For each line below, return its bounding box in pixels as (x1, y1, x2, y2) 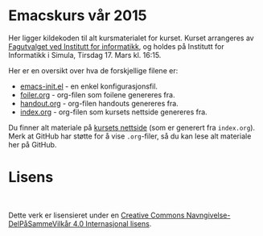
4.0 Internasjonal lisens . (72, 218, 152, 228)
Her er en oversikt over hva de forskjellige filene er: (8, 65, 179, 75)
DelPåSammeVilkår (8, 218, 72, 228)
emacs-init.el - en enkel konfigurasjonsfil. (19, 81, 158, 91)
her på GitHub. (8, 139, 57, 149)
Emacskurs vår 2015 (8, 6, 147, 25)
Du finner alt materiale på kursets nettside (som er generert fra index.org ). (8, 122, 256, 132)
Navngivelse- (186, 210, 231, 220)
